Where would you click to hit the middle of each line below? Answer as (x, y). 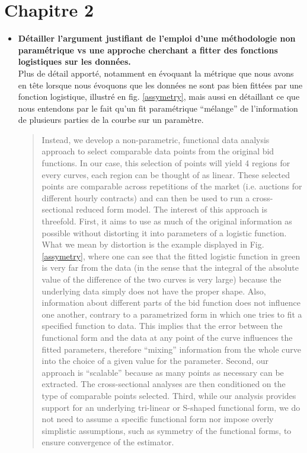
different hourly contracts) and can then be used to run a (146, 197)
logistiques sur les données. (74, 61)
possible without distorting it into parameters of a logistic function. (164, 232)
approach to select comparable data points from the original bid (158, 151)
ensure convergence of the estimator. (108, 442)
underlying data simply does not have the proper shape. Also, (154, 291)
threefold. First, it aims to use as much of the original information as (167, 221)
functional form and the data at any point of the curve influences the (167, 337)
